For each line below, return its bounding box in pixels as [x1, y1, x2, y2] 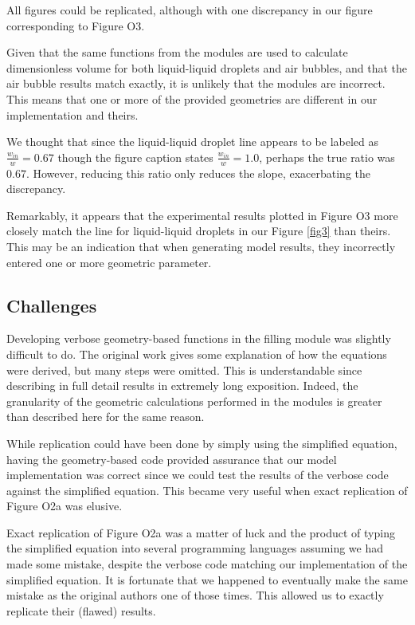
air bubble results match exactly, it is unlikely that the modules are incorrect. [6, 75, 386, 92]
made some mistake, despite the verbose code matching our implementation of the [6, 556, 408, 572]
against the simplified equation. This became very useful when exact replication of [6, 482, 408, 498]
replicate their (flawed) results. [6, 602, 156, 619]
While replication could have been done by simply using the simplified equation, [6, 434, 397, 451]
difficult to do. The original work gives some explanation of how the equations [6, 345, 387, 362]
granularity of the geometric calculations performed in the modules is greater [6, 392, 382, 409]
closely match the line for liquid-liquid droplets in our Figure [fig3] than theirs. [6, 222, 391, 239]
